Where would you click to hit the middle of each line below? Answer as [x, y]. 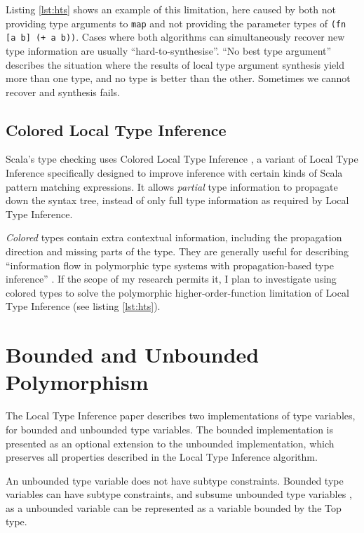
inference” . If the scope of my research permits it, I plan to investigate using [171, 279]
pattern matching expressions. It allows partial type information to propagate [172, 186]
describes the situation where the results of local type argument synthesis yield [175, 64]
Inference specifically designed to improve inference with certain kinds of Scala [174, 173]
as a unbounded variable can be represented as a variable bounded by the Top [174, 507]
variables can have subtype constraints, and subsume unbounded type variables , [179, 494]
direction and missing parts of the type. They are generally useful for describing [177, 251]
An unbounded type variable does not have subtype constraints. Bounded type [175, 480]
